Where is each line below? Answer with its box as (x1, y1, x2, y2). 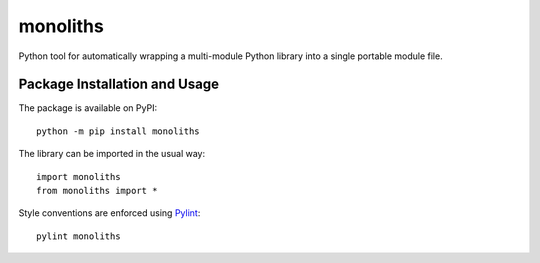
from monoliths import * (36, 185, 158, 197)
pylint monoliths (36, 230, 121, 242)
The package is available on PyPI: (18, 102, 158, 114)
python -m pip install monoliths (36, 125, 200, 137)
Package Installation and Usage (18, 76, 220, 93)
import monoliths (36, 171, 121, 182)
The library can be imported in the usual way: (18, 148, 206, 160)
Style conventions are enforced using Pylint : (18, 207, 201, 219)
